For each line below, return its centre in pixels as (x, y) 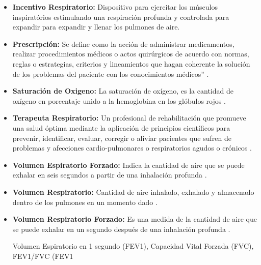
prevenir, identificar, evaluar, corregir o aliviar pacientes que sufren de (122, 138)
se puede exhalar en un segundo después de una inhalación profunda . (121, 229)
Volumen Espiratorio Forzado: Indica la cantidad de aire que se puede (128, 165)
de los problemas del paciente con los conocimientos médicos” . (111, 73)
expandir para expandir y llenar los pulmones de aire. (96, 27)
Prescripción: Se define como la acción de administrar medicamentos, (123, 43)
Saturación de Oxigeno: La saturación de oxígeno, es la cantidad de (123, 91)
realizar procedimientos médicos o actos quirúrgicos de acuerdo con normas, (131, 54)
